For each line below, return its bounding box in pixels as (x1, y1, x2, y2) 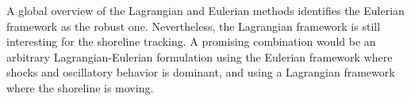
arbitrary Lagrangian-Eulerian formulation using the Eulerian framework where (6, 48, 393, 65)
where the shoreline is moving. (6, 79, 154, 95)
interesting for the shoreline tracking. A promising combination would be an (6, 33, 376, 50)
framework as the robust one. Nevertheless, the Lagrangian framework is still (6, 17, 381, 34)
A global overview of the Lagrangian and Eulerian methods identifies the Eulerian (6, 2, 405, 18)
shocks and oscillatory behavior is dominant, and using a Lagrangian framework (6, 64, 395, 80)
